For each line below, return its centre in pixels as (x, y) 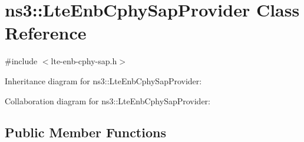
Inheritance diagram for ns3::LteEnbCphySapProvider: (103, 80)
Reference (46, 33)
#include (21, 61)
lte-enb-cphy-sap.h (84, 61)
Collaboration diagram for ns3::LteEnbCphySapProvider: (108, 100)
